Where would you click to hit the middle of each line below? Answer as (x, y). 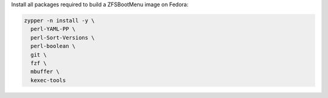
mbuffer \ (45, 72)
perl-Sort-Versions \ (63, 37)
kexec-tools (48, 80)
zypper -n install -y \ (60, 20)
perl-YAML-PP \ (53, 29)
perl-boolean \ (53, 46)
